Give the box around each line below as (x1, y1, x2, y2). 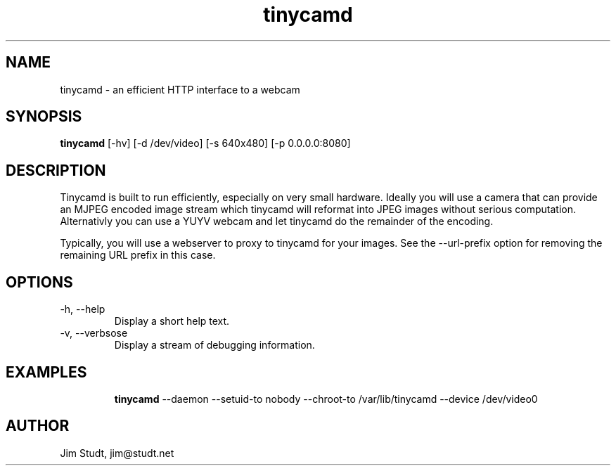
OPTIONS (6, 273, 73, 291)
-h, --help (60, 303, 105, 316)
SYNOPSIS (6, 108, 82, 126)
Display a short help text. (114, 315, 230, 328)
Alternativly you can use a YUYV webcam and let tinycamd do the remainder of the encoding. (60, 215, 494, 228)
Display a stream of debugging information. (114, 339, 315, 351)
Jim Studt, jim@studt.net (60, 446, 174, 459)
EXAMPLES (6, 363, 87, 381)
